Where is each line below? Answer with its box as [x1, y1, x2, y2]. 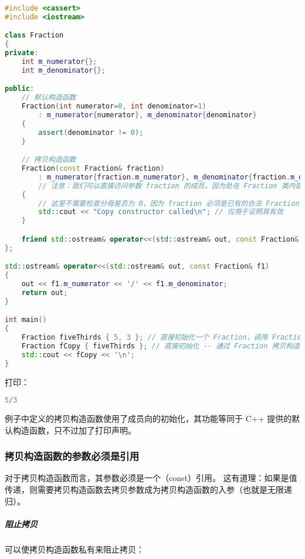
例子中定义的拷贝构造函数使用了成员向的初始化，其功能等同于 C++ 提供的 [5, 412, 292, 425]
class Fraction [5, 31, 64, 40]
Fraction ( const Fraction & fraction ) [21, 164, 165, 173]
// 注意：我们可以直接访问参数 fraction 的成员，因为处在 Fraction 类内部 [38, 181, 303, 190]
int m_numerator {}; [21, 57, 97, 66]
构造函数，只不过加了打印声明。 [12, 424, 136, 436]
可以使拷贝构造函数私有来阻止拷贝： [5, 543, 144, 555]
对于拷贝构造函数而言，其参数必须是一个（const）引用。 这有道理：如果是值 [5, 472, 297, 484]
